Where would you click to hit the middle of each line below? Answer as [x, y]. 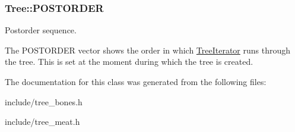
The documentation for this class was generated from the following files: [136, 81]
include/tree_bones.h [44, 101]
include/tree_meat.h [42, 122]
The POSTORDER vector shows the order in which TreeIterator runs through [148, 50]
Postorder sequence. [41, 30]
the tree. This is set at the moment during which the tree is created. [129, 62]
